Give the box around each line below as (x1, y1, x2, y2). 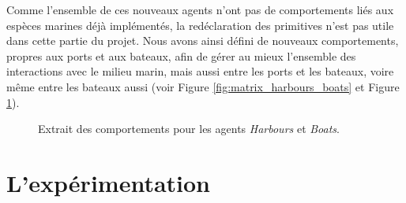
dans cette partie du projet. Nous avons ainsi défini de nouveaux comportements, (6, 32, 399, 49)
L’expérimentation (6, 166, 210, 198)
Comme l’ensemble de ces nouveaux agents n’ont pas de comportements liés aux (6, 2, 394, 17)
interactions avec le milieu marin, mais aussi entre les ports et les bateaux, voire (6, 63, 394, 79)
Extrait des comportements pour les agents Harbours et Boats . (38, 120, 340, 137)
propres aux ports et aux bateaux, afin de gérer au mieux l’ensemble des (6, 47, 356, 64)
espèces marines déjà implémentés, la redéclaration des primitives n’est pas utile (6, 17, 394, 33)
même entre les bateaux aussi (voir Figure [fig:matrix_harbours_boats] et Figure (6, 78, 400, 94)
